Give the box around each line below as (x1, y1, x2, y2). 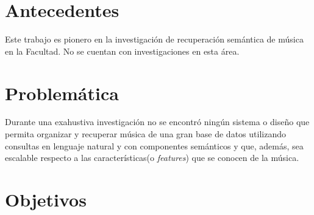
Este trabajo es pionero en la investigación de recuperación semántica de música (5, 33, 304, 46)
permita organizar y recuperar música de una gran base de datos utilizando (5, 128, 286, 140)
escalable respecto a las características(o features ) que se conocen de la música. (5, 151, 299, 164)
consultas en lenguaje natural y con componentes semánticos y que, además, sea (5, 139, 304, 152)
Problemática (5, 80, 119, 105)
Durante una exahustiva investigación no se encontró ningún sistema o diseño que (5, 115, 310, 128)
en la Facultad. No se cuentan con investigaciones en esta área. (5, 44, 240, 57)
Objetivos (5, 187, 87, 211)
